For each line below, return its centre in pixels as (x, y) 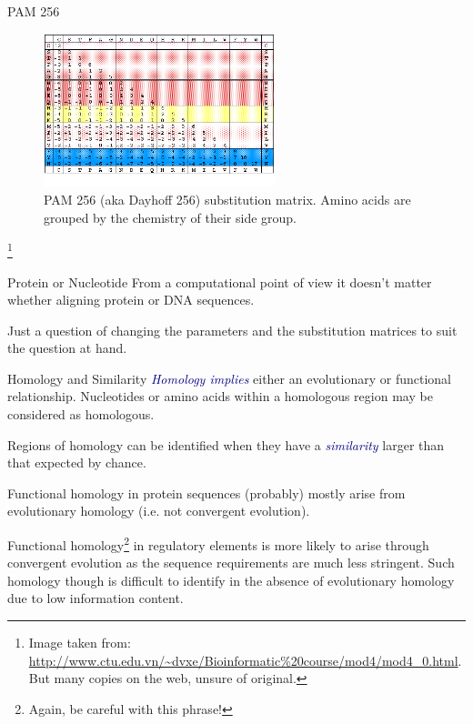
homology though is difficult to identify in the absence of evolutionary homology (231, 580)
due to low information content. (96, 598)
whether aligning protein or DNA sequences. (131, 300)
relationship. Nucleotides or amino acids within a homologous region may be (220, 396)
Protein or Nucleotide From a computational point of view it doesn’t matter (220, 282)
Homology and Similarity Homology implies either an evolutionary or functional (229, 378)
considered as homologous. (81, 414)
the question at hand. (67, 348)
